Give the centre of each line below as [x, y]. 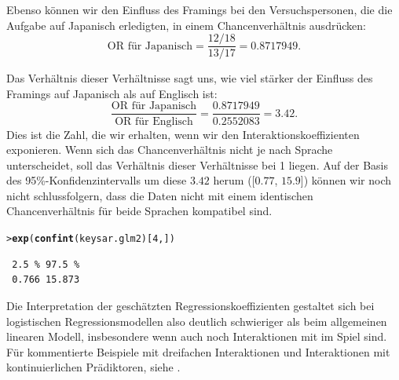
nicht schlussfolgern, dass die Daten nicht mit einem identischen [160, 195]
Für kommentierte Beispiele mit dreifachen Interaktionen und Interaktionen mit [198, 351]
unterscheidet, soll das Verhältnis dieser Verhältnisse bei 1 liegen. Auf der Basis [198, 164]
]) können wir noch [346, 180]
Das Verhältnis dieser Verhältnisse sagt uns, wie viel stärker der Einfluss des [190, 78]
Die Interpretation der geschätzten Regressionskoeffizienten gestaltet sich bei [190, 305]
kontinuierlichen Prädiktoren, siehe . [93, 367]
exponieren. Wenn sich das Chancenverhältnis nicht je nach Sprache [170, 150]
